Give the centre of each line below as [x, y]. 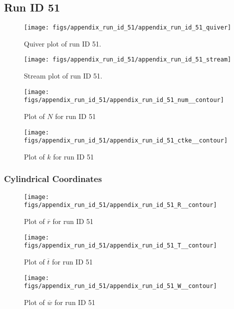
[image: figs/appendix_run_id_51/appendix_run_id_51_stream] [128, 60]
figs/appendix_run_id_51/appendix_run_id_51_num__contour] [124, 100]
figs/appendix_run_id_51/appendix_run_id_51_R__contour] [120, 205]
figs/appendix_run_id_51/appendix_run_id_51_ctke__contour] [126, 141]
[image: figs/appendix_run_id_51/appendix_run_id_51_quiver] [128, 28]
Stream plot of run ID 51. [63, 76]
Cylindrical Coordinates [53, 179]
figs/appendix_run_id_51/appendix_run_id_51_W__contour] [120, 286]
